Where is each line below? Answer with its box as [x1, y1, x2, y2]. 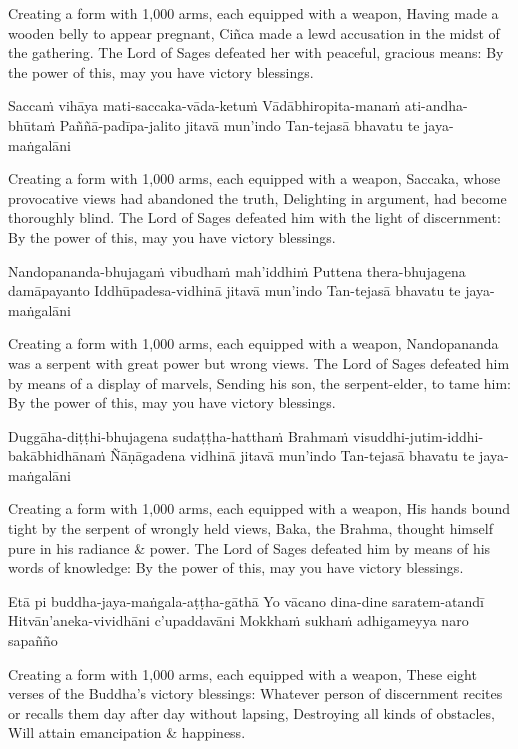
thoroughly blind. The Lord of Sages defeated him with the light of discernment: [8, 207, 501, 228]
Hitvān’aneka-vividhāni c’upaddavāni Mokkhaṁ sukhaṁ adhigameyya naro [8, 610, 469, 631]
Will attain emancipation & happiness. [8, 722, 246, 743]
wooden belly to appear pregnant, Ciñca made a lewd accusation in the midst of [8, 22, 500, 43]
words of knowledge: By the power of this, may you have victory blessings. [8, 557, 464, 578]
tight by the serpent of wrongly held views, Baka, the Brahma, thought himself [8, 518, 493, 539]
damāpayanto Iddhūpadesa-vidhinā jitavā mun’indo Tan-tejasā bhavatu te [8, 280, 461, 301]
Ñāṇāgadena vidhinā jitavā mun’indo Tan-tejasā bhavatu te [110, 445, 475, 466]
